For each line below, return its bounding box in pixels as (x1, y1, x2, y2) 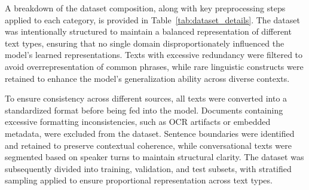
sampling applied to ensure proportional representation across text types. (5, 174, 273, 186)
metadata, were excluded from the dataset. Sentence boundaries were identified (5, 127, 295, 139)
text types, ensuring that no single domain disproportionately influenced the (5, 36, 284, 49)
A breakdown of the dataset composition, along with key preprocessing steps (5, 2, 286, 14)
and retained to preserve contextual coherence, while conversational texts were (5, 139, 292, 151)
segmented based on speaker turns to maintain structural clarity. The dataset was (5, 151, 304, 163)
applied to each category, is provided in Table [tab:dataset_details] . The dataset (5, 13, 300, 26)
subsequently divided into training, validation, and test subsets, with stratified (5, 162, 292, 174)
